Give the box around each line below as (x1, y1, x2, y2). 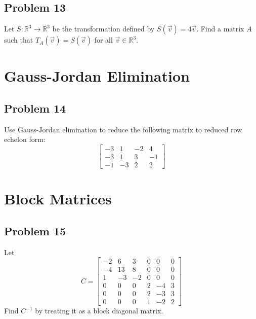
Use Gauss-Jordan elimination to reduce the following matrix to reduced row (4, 124, 242, 134)
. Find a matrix (196, 23, 244, 34)
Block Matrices (4, 188, 112, 209)
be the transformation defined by (52, 23, 155, 34)
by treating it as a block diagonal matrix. (35, 305, 163, 316)
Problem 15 (4, 223, 66, 238)
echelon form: (4, 134, 46, 145)
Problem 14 (4, 100, 66, 116)
